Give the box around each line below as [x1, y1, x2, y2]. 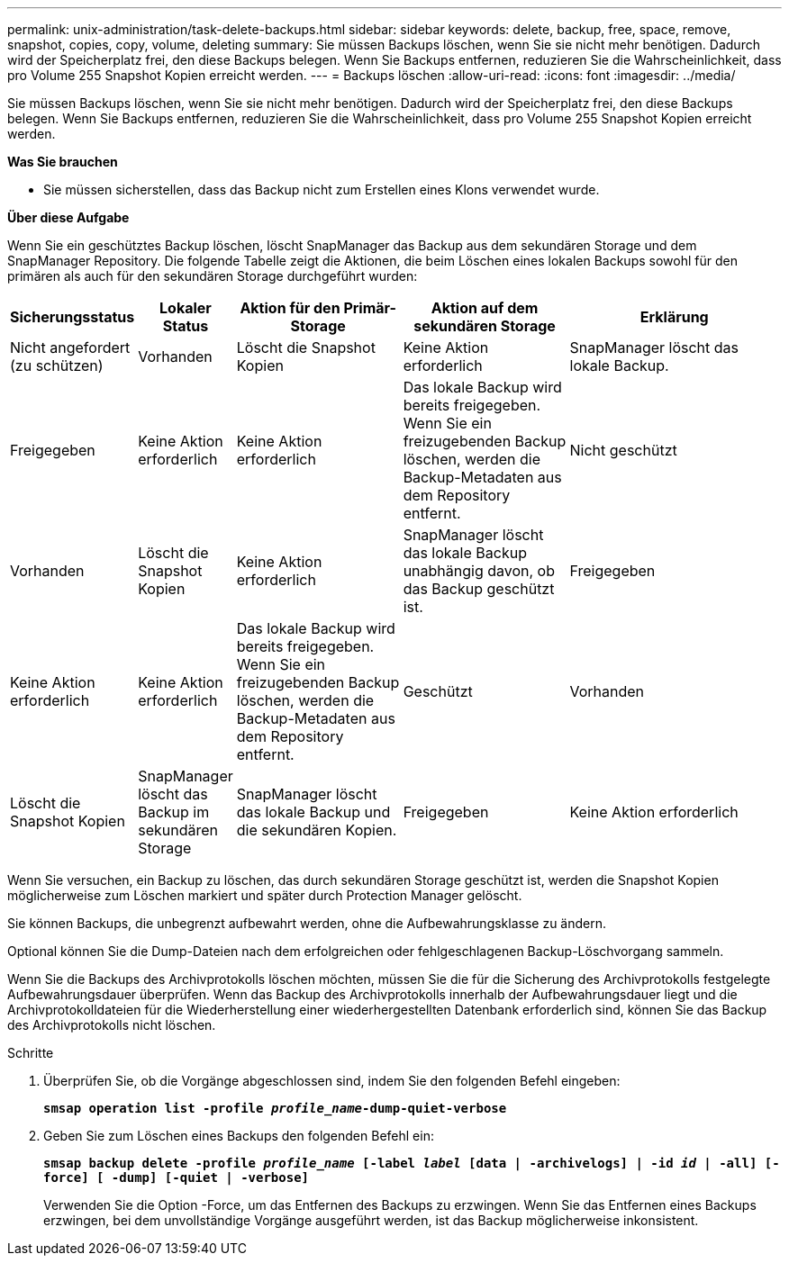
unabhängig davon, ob [403, 562, 555, 580]
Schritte [7, 1045, 54, 1060]
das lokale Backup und [236, 803, 391, 821]
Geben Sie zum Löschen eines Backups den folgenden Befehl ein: [43, 1128, 434, 1143]
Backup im [138, 803, 210, 821]
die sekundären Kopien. [236, 821, 397, 839]
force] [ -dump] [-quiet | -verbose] [43, 1170, 310, 1185]
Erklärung [639, 308, 709, 326]
